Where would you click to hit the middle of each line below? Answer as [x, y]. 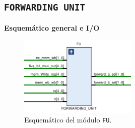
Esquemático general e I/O [52, 27]
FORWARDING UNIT [45, 8]
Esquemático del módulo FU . [68, 120]
